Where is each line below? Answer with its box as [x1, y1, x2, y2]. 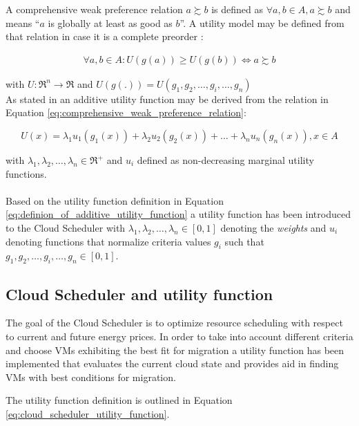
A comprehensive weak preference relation [6, 2, 183, 16]
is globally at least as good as [48, 15, 173, 30]
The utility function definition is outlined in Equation [6, 393, 233, 407]
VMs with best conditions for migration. [6, 369, 176, 384]
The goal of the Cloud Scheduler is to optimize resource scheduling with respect [6, 315, 343, 330]
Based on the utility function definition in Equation [6, 193, 224, 207]
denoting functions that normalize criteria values [6, 234, 211, 248]
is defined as [211, 2, 264, 16]
